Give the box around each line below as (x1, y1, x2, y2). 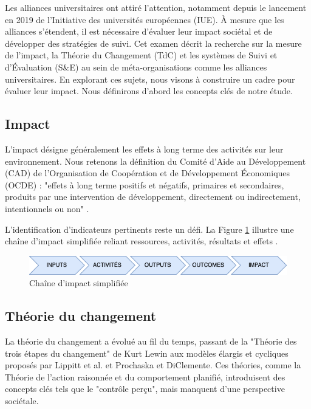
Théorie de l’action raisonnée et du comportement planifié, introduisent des (5, 370, 285, 383)
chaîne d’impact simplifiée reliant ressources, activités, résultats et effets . (5, 235, 278, 247)
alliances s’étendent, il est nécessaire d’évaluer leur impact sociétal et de (5, 25, 273, 38)
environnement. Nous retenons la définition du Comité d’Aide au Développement (5, 154, 306, 167)
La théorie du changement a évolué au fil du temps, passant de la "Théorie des (5, 335, 297, 348)
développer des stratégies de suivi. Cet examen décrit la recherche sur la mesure (5, 36, 302, 49)
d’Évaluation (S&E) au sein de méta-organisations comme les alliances (5, 60, 267, 73)
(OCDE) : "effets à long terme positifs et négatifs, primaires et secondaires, (5, 178, 284, 191)
